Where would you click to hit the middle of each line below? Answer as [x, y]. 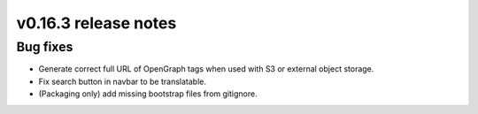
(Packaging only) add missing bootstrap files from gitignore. [148, 94]
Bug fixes [45, 47]
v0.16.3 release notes [96, 23]
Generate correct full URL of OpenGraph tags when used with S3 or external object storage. [206, 69]
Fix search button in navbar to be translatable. [123, 81]
